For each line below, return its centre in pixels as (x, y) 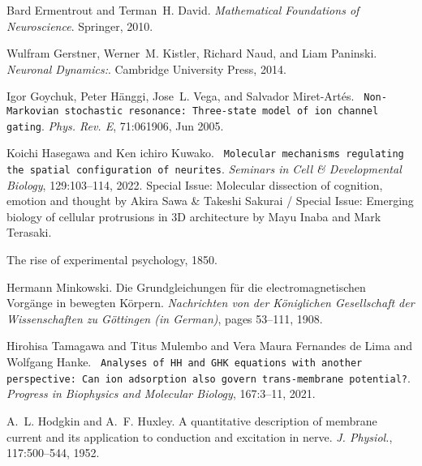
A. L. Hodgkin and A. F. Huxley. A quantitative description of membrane (192, 420)
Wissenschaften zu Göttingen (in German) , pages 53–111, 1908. (165, 318)
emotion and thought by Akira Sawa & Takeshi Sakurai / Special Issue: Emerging (210, 201)
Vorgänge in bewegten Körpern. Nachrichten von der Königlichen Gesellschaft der (211, 303)
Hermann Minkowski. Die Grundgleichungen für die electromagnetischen (186, 286)
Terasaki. (29, 232)
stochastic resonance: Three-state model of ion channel (222, 111)
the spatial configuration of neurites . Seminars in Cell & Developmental (204, 169)
